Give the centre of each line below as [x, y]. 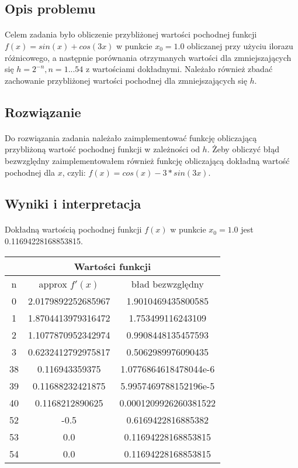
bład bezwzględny [167, 283]
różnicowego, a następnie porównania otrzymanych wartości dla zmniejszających [148, 57]
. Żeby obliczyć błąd [243, 149]
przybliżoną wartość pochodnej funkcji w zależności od [102, 149]
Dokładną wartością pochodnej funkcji [73, 229]
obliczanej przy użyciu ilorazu [240, 45]
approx [53, 283]
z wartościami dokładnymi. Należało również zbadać [179, 69]
